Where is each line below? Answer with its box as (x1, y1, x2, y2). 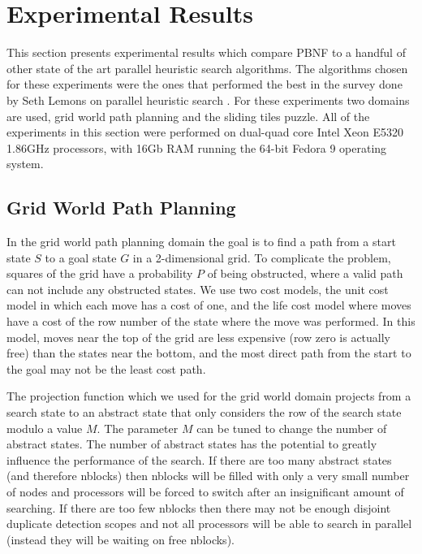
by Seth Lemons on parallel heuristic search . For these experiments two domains (6, 91, 410, 108)
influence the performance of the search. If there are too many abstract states (6, 451, 392, 468)
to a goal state (45, 249, 117, 266)
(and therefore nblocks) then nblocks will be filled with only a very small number (6, 467, 410, 484)
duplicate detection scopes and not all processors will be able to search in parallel (6, 515, 412, 532)
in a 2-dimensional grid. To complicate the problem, (132, 249, 391, 266)
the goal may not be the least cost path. (6, 360, 206, 377)
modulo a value (6, 419, 83, 436)
